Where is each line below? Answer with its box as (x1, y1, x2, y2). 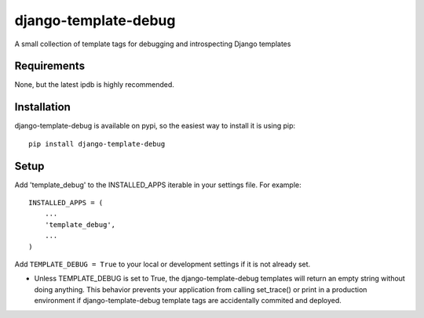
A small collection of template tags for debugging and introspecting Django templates (14, 39, 291, 49)
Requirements (14, 60, 86, 73)
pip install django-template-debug (28, 139, 166, 148)
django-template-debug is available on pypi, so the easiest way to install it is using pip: (14, 121, 296, 131)
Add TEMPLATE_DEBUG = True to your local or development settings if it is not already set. (14, 259, 311, 269)
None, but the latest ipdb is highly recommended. (14, 80, 174, 89)
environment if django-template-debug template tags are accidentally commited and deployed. (34, 296, 342, 305)
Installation (14, 100, 71, 114)
